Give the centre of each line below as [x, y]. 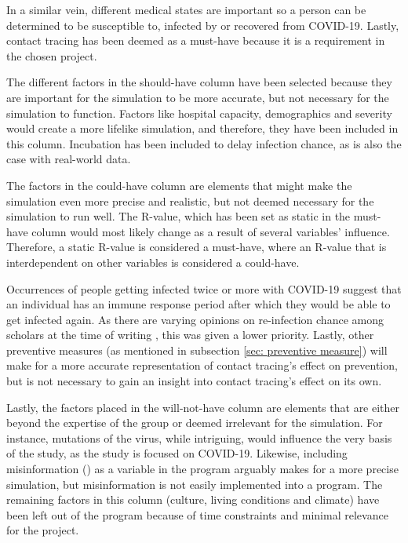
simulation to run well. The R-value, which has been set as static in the [178, 216]
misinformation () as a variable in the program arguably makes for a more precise [202, 469]
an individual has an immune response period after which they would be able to [199, 304]
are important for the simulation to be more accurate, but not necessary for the [198, 97]
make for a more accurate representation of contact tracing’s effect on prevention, [202, 365]
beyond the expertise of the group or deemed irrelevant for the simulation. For [195, 423]
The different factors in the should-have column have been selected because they [199, 82]
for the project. [43, 530]
